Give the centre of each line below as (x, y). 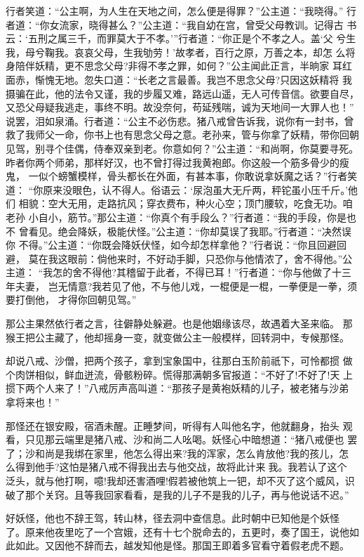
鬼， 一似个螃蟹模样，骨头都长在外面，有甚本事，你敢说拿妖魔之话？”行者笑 (182, 176)
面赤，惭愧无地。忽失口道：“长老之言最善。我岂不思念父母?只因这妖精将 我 (179, 79)
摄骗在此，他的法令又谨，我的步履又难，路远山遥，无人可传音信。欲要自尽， (182, 93)
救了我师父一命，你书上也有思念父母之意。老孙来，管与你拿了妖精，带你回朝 (182, 135)
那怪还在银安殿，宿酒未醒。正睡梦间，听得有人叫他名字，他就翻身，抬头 (173, 425)
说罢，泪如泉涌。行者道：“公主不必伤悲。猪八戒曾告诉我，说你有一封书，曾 (180, 120)
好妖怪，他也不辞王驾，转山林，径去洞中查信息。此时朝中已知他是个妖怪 (173, 518)
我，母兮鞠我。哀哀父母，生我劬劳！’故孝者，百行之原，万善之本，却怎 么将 (181, 52)
